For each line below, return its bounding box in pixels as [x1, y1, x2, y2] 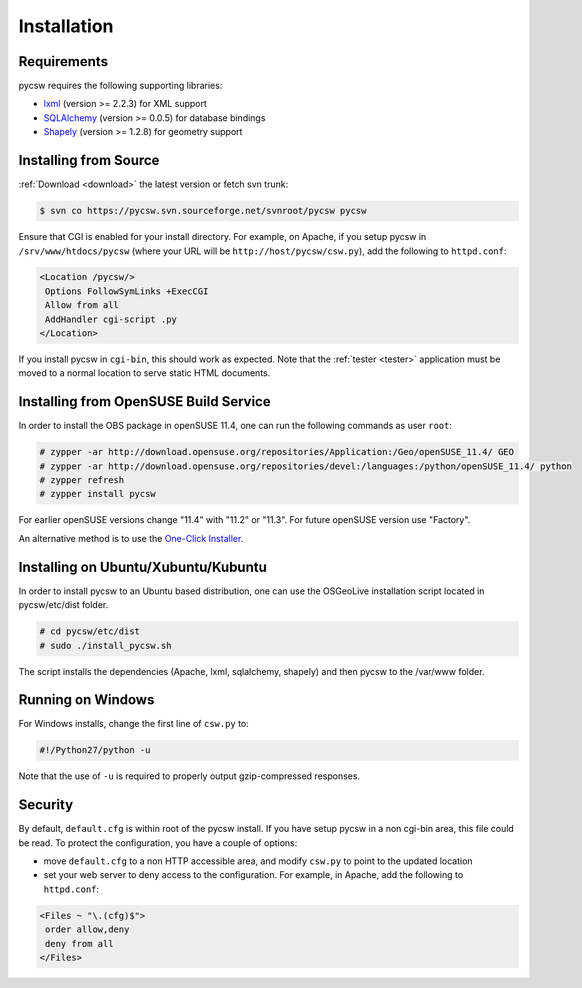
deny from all [45, 938, 114, 949]
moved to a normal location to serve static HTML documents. [18, 367, 271, 379]
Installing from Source [18, 152, 160, 169]
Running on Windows [18, 691, 155, 709]
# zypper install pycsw [39, 488, 157, 500]
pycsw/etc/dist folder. [18, 599, 109, 611]
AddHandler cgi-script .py [45, 313, 177, 325]
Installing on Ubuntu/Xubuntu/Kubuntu [18, 558, 267, 575]
